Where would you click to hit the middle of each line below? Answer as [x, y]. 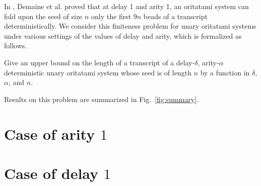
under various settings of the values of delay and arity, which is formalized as [123, 35]
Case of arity [50, 133]
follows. [16, 45]
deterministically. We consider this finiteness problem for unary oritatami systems [130, 26]
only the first [111, 16]
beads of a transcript [175, 16]
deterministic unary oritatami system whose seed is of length [98, 72]
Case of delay [51, 173]
